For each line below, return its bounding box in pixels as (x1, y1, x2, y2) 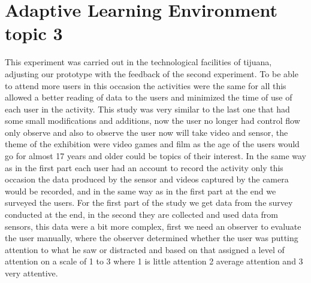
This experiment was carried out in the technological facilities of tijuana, (5, 56, 272, 68)
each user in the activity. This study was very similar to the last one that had (5, 102, 290, 115)
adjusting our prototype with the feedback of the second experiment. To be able (5, 67, 298, 80)
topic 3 (5, 21, 63, 45)
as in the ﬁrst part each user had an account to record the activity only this (5, 161, 283, 174)
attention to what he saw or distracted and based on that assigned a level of (5, 243, 285, 255)
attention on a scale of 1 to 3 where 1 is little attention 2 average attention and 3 (5, 255, 303, 267)
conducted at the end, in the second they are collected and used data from (5, 208, 278, 221)
